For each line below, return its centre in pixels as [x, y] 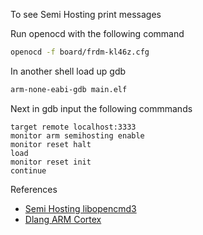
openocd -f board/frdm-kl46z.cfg [80, 52]
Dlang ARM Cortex [63, 219]
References [34, 189]
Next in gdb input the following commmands [101, 108]
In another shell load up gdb [68, 71]
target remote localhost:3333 [73, 127]
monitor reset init [51, 162]
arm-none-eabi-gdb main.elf [69, 89]
